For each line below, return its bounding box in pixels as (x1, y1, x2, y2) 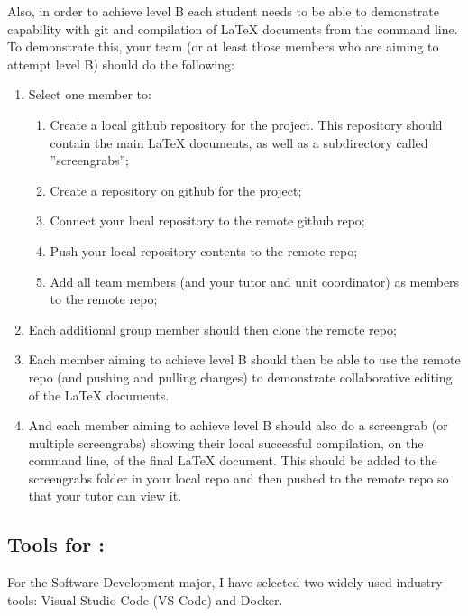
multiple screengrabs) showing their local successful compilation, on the (28, 433, 424, 452)
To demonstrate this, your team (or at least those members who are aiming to (7, 37, 439, 56)
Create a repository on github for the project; (50, 180, 302, 199)
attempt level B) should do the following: (7, 54, 234, 73)
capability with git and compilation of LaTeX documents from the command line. (7, 19, 458, 38)
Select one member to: (28, 85, 151, 104)
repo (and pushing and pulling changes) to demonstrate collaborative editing (28, 367, 453, 386)
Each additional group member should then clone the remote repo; (28, 319, 397, 338)
